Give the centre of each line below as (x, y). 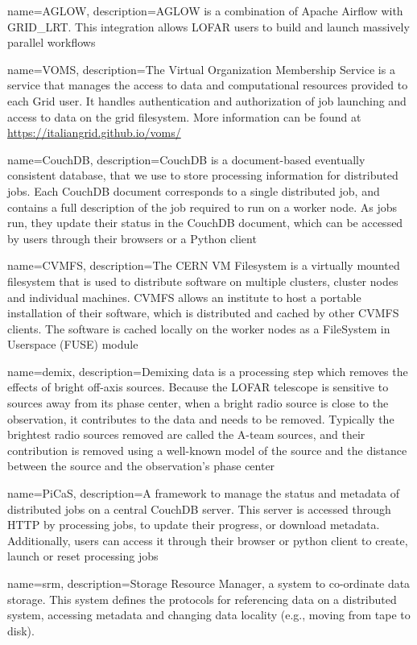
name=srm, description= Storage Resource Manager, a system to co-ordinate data (209, 583)
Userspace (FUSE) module (73, 344)
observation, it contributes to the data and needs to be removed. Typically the (201, 418)
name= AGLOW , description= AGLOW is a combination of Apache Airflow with (205, 10)
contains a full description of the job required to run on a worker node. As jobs (202, 207)
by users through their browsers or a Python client (132, 238)
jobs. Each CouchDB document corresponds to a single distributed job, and (194, 190)
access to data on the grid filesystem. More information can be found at (184, 116)
